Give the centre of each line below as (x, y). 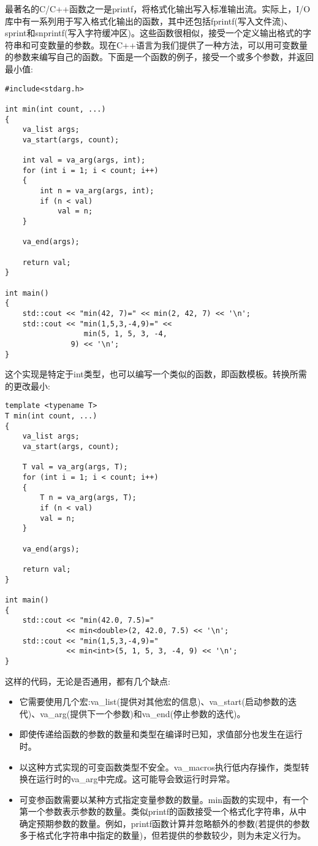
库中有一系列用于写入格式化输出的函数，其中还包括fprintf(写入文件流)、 (149, 21)
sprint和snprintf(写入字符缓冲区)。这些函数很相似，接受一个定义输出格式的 (154, 33)
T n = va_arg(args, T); (88, 498)
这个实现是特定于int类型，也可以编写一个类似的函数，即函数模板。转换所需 (156, 374)
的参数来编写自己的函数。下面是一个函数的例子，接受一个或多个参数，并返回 (159, 57)
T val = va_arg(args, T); (75, 467)
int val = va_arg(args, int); (84, 160)
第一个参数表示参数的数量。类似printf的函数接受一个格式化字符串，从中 (163, 811)
